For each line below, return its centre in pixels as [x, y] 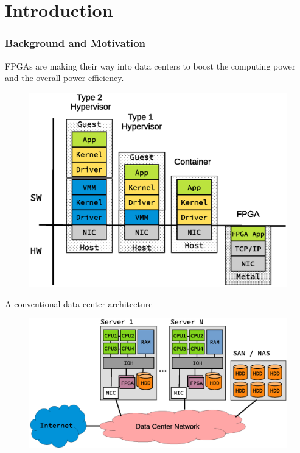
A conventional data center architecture [79, 303]
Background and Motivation [75, 43]
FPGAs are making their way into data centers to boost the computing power [150, 66]
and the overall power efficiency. [65, 78]
